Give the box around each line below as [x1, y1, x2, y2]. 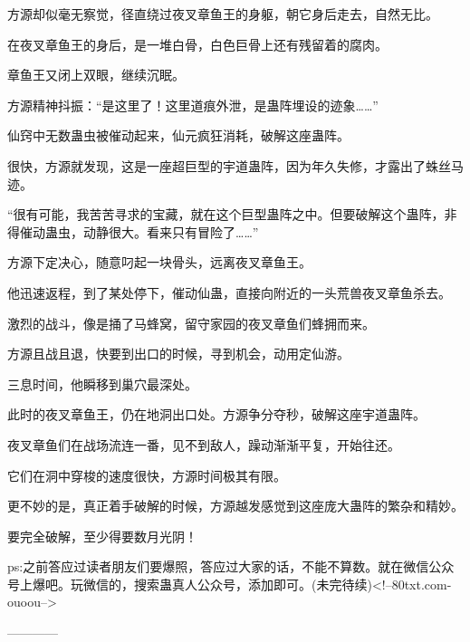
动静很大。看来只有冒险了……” [82, 222, 259, 241]
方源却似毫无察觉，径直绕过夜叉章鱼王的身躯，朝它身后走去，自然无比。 [7, 5, 438, 23]
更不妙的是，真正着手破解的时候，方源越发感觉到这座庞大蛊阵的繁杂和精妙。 [7, 496, 464, 515]
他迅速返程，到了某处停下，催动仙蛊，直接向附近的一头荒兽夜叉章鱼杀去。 [7, 283, 451, 302]
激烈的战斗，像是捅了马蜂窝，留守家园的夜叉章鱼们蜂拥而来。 [7, 313, 375, 332]
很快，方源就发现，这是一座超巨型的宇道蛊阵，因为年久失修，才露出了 [7, 156, 426, 175]
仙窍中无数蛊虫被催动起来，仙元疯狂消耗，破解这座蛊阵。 [7, 126, 350, 145]
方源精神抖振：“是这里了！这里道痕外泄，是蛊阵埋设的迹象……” [7, 95, 379, 114]
